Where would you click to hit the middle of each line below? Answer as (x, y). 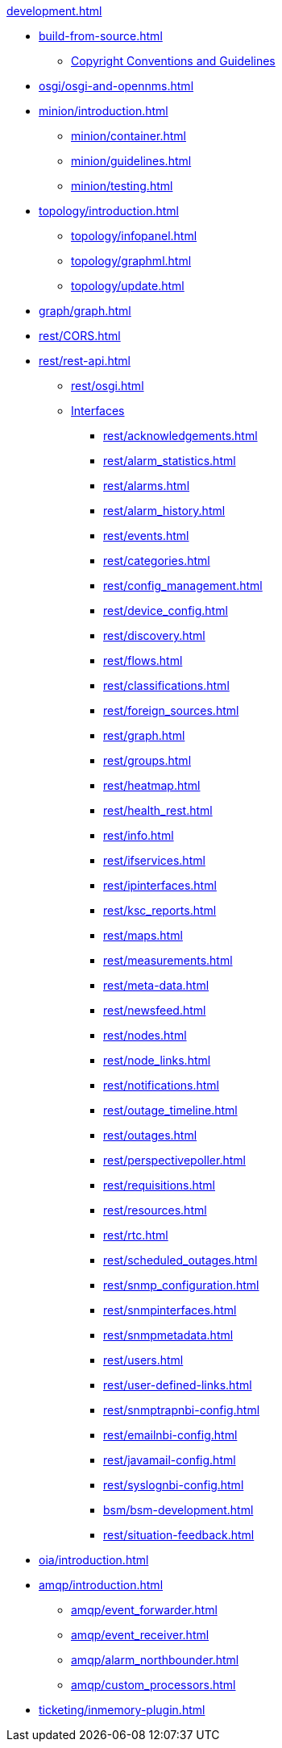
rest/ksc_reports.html (160, 910)
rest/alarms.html (147, 486)
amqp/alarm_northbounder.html (155, 1660)
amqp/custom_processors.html (153, 1685)
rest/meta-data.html (156, 985)
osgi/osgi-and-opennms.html (116, 86)
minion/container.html (129, 136)
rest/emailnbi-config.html (170, 1435)
